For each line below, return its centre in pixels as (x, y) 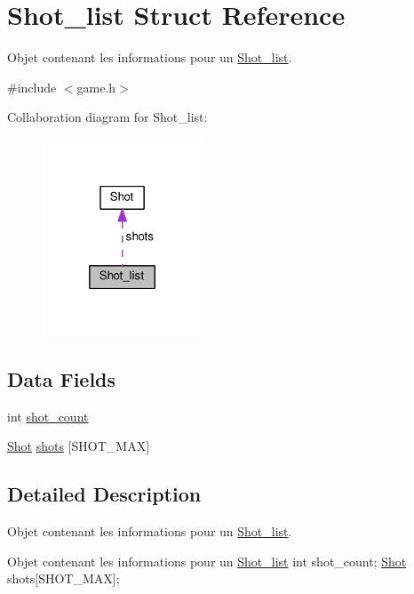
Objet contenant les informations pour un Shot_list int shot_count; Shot (207, 561)
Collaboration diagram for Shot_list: (107, 117)
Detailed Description (104, 494)
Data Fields (62, 379)
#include (32, 87)
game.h (96, 87)
